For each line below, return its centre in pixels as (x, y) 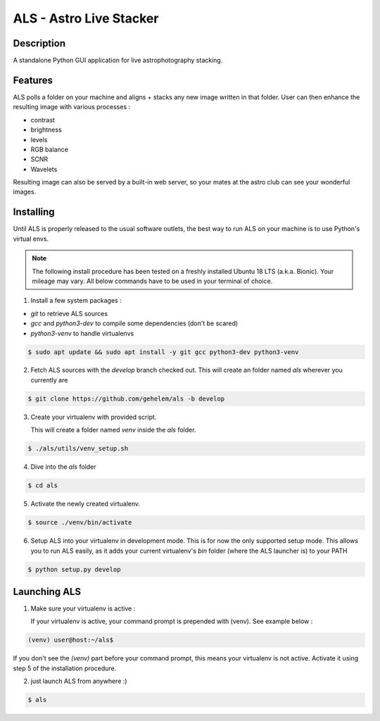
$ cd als (43, 485)
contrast (43, 120)
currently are (49, 380)
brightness (46, 130)
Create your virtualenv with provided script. (94, 417)
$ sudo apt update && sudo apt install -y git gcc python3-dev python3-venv (163, 352)
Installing (34, 212)
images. (25, 192)
